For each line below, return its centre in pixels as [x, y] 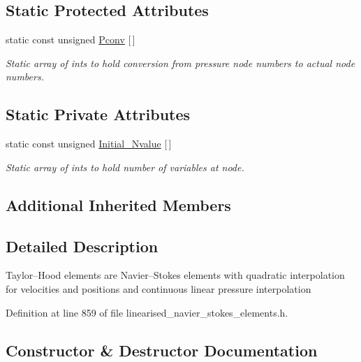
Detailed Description [82, 246]
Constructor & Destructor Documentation [162, 350]
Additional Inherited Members [118, 204]
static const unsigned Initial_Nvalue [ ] [89, 144]
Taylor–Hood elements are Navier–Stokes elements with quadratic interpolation [175, 275]
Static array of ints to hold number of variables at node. [125, 167]
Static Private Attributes [98, 114]
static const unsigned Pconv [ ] [71, 39]
